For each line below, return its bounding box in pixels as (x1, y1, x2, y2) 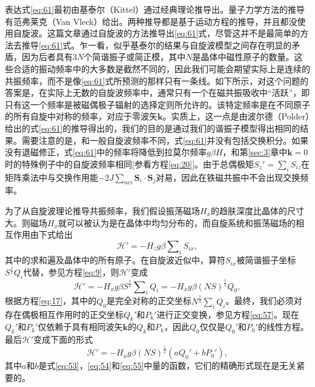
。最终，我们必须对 (225, 294, 302, 307)
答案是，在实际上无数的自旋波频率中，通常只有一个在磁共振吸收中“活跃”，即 (5, 86, 310, 99)
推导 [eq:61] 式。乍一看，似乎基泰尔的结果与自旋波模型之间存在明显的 (21, 38, 292, 51)
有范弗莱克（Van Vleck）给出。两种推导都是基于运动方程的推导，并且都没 (5, 15, 297, 27)
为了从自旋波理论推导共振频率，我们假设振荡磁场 (5, 204, 200, 217)
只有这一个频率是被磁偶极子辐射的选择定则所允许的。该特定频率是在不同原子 (5, 98, 310, 110)
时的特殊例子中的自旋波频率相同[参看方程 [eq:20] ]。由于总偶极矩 (5, 157, 254, 170)
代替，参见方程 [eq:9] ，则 (23, 266, 119, 278)
